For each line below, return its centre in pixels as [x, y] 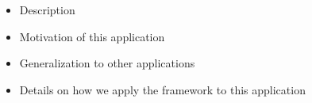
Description [47, 10]
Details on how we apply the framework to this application [162, 89]
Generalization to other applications [107, 63]
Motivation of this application [92, 36]
